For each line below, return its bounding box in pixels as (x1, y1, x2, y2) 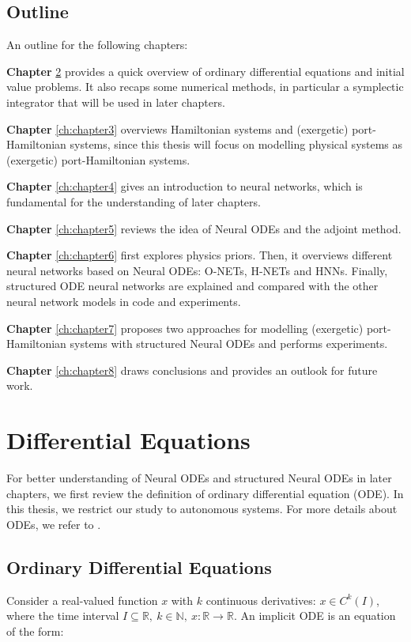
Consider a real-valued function (6, 591, 158, 608)
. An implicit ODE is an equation (233, 607, 396, 624)
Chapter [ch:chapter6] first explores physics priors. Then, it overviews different (6, 247, 393, 263)
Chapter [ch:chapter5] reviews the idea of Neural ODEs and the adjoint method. (6, 220, 402, 236)
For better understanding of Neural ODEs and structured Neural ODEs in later (6, 470, 392, 486)
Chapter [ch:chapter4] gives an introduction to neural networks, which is (6, 178, 363, 194)
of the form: (6, 622, 64, 639)
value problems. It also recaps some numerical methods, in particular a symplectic (6, 78, 404, 95)
